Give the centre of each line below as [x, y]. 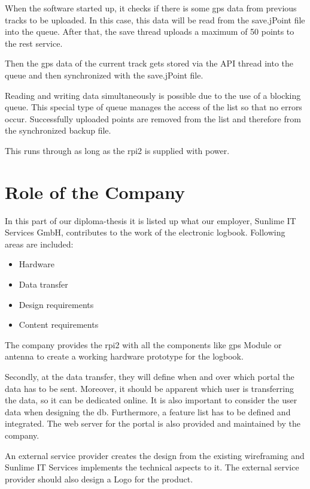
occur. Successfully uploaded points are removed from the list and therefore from [153, 118]
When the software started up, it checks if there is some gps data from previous [151, 8]
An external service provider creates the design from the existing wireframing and [155, 455]
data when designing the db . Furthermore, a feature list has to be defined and [148, 411]
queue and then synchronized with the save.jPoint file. [104, 75]
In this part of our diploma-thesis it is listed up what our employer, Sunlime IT [151, 220]
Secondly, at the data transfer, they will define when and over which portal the [150, 376]
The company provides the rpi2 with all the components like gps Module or [143, 344]
